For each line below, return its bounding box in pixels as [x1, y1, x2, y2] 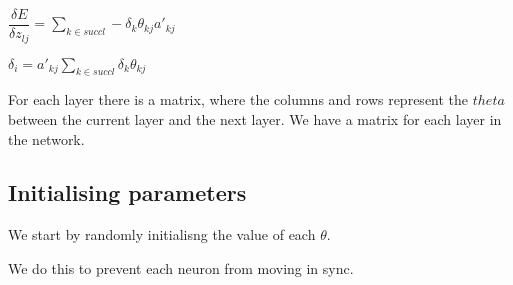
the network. [8, 128, 85, 149]
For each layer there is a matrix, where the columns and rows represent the [8, 89, 469, 110]
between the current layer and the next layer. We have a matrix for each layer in [8, 108, 502, 129]
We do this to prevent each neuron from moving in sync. [8, 257, 354, 278]
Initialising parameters [8, 177, 247, 208]
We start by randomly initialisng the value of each [8, 224, 316, 245]
